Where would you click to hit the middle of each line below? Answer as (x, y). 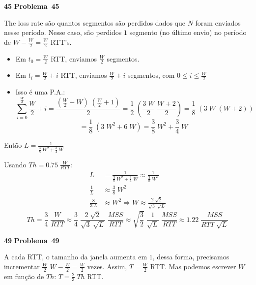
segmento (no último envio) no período (188, 32)
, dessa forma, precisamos (191, 257)
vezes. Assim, (107, 266)
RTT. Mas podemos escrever (193, 266)
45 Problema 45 (32, 6)
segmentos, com (151, 75)
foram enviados (218, 22)
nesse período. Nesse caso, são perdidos (63, 32)
